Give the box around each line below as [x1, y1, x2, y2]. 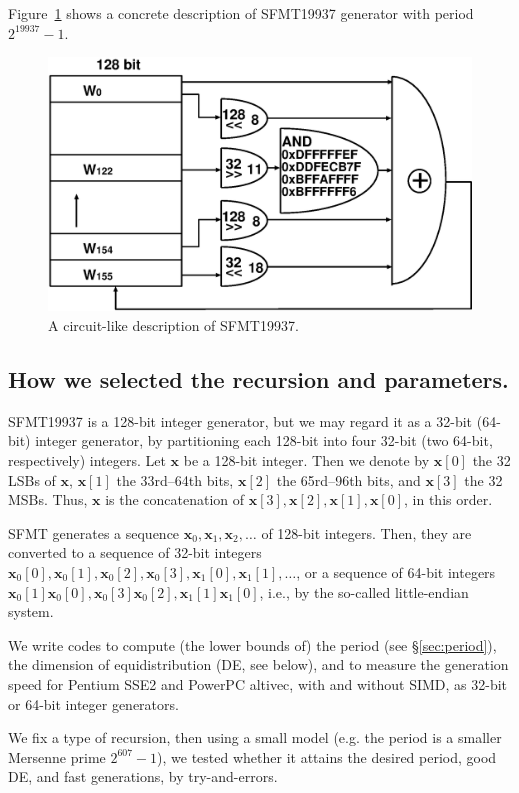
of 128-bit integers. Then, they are [261, 522, 472, 543]
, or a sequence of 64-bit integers [296, 561, 496, 582]
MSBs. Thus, [8, 489, 88, 510]
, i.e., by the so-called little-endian [259, 581, 469, 602]
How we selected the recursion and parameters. [8, 364, 509, 394]
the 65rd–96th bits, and [276, 469, 421, 490]
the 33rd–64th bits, [116, 469, 234, 490]
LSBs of [8, 469, 56, 490]
